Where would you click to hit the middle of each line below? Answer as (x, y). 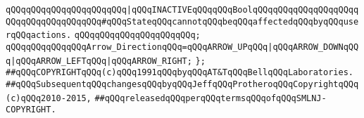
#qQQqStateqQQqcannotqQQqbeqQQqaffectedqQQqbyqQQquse (230, 21)
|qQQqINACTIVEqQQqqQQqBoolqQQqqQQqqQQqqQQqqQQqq (243, 10)
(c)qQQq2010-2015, (49, 98)
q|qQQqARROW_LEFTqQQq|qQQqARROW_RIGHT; (99, 61)
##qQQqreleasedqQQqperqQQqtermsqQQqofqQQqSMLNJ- (211, 98)
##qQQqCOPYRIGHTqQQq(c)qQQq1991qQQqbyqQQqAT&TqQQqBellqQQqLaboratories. (180, 73)
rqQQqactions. (39, 35)
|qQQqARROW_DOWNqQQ (313, 47)
